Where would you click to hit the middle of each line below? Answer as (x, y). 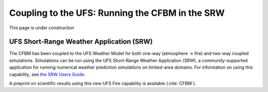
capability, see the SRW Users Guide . (47, 74)
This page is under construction (42, 28)
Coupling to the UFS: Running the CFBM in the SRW (117, 13)
